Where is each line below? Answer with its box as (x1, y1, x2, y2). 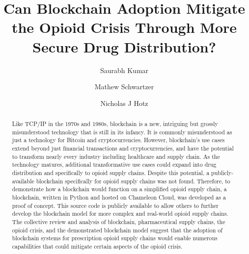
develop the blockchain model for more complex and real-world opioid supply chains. (12, 209, 228, 218)
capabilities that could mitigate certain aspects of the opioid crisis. (12, 242, 183, 250)
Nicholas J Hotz (100, 98, 148, 108)
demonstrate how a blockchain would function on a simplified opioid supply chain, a (12, 185, 227, 193)
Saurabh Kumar (100, 65, 149, 75)
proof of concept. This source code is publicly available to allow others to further (12, 201, 219, 209)
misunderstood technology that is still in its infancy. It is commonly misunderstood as (12, 127, 232, 136)
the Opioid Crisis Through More (11, 17, 237, 37)
